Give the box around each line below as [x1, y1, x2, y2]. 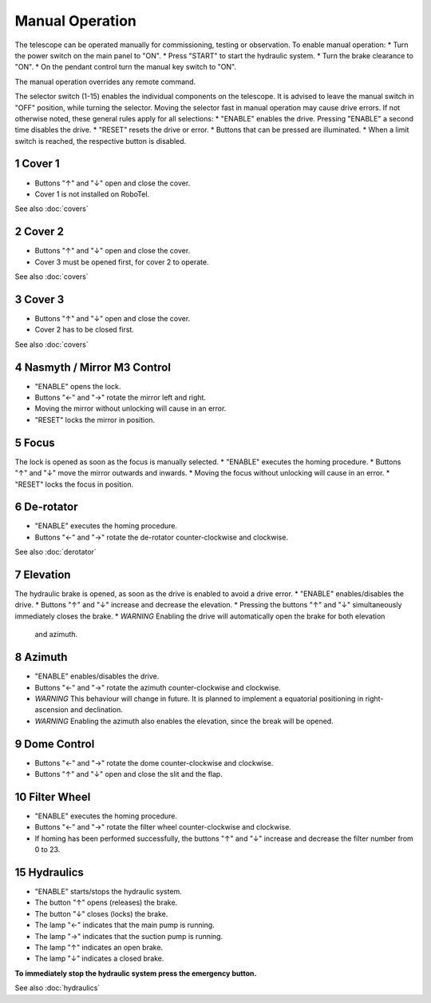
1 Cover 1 [14, 157, 60, 171]
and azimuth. [34, 630, 78, 639]
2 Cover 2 [14, 225, 64, 239]
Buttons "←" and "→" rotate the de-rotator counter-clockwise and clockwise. [34, 532, 289, 542]
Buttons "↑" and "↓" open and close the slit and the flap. [34, 770, 223, 779]
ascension [34, 705, 69, 714]
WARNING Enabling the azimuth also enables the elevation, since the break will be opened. [34, 716, 334, 726]
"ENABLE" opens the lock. [34, 381, 121, 391]
